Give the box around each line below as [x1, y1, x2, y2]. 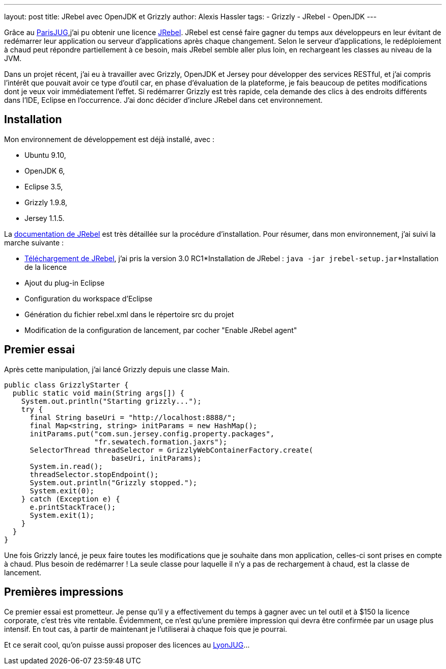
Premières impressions [4, 586, 124, 599]
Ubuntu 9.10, [24, 150, 66, 159]
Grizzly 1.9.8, [24, 198, 68, 207]
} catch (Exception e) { [21, 494, 120, 503]
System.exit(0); [30, 486, 95, 495]
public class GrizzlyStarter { [4, 380, 129, 389]
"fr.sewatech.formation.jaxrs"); [94, 437, 228, 446]
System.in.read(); [30, 462, 103, 470]
